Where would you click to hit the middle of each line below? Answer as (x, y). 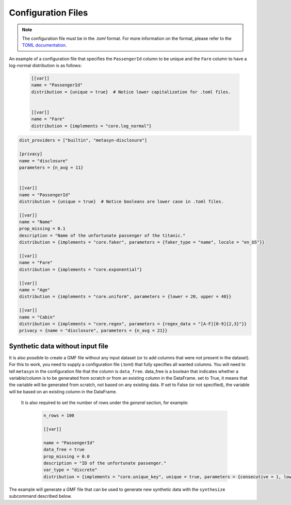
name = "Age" (35, 290)
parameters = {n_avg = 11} (51, 167)
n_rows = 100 (59, 416)
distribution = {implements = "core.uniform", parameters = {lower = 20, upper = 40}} (125, 297)
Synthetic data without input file (59, 346)
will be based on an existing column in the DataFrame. (63, 391)
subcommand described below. (40, 496)
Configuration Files (48, 13)
